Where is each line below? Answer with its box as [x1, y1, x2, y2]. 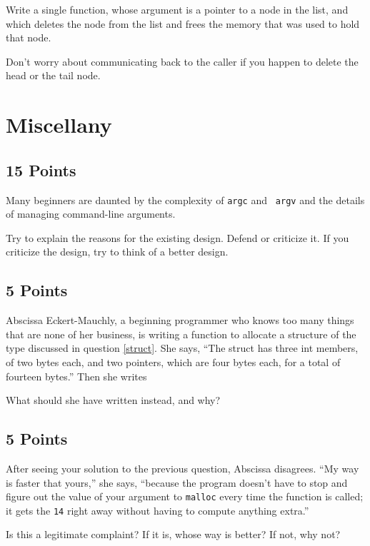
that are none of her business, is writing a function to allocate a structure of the [6, 326, 356, 341]
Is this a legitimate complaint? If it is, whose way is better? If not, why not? [6, 527, 341, 542]
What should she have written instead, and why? [6, 393, 221, 408]
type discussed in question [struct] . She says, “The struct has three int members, [6, 340, 359, 355]
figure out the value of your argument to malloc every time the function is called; [6, 489, 364, 504]
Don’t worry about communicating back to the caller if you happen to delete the [6, 54, 359, 69]
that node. [6, 30, 51, 45]
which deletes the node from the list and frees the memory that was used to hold [6, 16, 360, 31]
